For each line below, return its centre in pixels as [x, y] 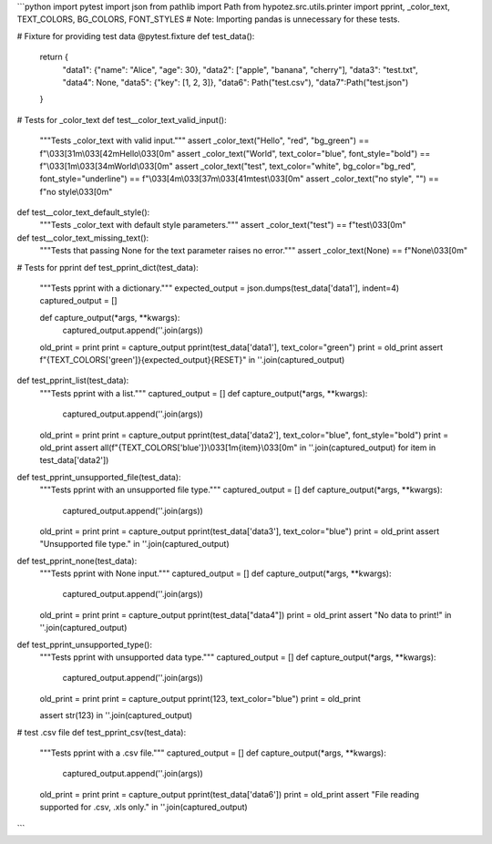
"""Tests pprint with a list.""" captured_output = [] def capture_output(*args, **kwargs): [204, 393]
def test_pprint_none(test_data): [77, 561]
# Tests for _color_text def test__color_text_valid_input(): [122, 119]
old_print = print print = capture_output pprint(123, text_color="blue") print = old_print [200, 698]
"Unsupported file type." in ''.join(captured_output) [134, 544]
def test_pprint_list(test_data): [73, 381]
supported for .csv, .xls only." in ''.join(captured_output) [143, 808]
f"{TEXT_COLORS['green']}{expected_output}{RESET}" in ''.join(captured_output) [192, 359]
